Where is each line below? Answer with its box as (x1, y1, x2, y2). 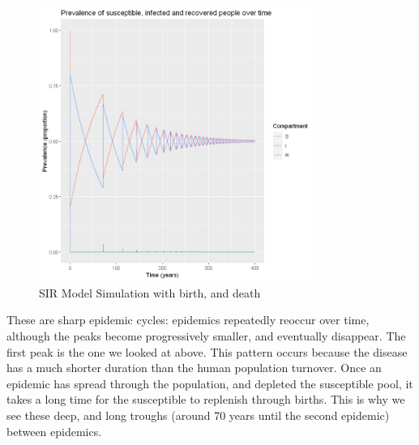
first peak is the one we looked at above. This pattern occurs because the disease (6, 343, 408, 360)
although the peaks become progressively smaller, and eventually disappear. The (6, 327, 406, 344)
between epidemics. (6, 422, 102, 439)
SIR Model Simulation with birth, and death (39, 284, 261, 301)
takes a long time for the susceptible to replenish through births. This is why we (6, 391, 405, 408)
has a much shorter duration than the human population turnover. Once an (6, 359, 382, 376)
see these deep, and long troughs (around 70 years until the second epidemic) (6, 406, 390, 423)
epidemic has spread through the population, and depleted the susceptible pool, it (6, 374, 413, 392)
